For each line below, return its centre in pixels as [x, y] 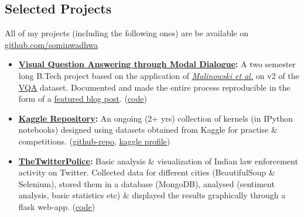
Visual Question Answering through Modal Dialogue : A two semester [157, 64]
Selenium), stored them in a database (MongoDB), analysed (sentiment [146, 183]
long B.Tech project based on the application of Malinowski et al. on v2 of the [159, 75]
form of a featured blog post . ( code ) [83, 99]
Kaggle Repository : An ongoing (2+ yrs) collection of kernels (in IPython [156, 118]
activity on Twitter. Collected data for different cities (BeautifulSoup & [147, 172]
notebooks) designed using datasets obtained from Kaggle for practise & [148, 130]
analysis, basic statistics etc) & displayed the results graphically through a [152, 195]
